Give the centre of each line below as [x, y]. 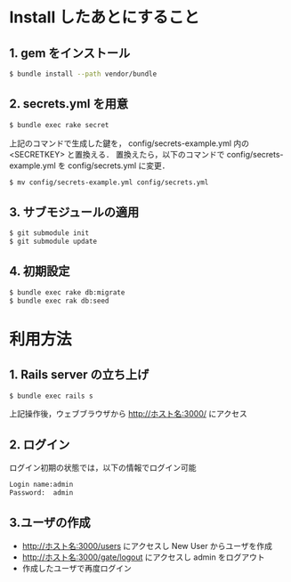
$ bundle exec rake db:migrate [67, 292]
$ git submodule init [49, 233]
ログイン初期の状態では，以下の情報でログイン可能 [103, 468]
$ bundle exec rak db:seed [59, 301]
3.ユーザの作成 [50, 523]
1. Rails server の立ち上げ [79, 375]
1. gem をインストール [70, 53]
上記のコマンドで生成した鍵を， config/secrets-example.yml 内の [129, 143]
